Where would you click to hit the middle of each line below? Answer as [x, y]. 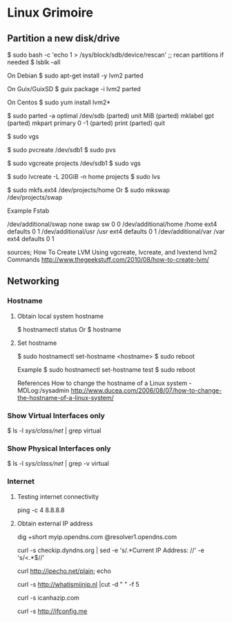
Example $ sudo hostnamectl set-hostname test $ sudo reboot [106, 369]
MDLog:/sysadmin [43, 390]
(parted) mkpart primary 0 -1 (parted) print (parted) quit [86, 123]
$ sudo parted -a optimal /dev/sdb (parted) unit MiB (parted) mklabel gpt [110, 116]
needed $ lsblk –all [34, 62]
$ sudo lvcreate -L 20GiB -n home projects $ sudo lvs [84, 177]
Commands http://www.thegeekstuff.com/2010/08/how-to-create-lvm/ [108, 260]
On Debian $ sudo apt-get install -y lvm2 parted [75, 75]
